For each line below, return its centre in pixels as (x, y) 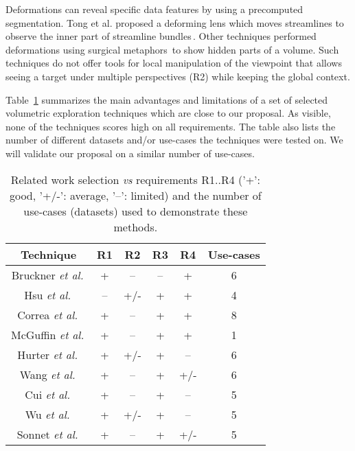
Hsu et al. (48, 294)
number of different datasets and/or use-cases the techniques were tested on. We (174, 140)
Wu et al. (47, 414)
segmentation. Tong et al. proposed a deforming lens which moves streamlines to (175, 22)
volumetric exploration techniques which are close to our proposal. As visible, (168, 113)
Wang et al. (47, 374)
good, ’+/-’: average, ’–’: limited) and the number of (135, 195)
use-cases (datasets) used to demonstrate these (136, 211)
